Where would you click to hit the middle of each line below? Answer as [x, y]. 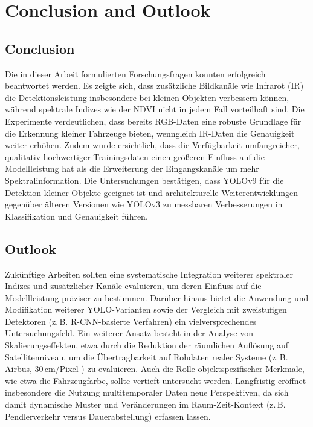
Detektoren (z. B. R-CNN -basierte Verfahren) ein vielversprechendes [131, 321]
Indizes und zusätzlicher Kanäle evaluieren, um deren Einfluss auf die [133, 286]
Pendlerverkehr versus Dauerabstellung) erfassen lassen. [108, 416]
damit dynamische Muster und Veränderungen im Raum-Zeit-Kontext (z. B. [145, 404]
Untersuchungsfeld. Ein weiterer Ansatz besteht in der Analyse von [129, 333]
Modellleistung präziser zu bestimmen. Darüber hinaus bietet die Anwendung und [157, 297]
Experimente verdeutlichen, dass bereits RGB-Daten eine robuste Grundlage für [153, 121]
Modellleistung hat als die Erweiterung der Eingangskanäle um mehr [132, 168]
